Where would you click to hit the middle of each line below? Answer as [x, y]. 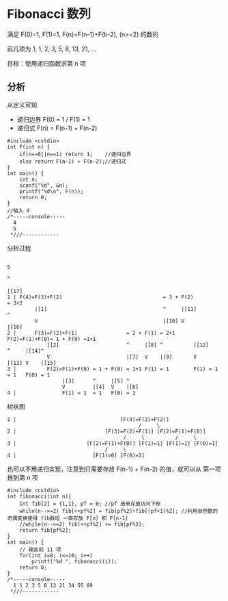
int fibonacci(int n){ [39, 496]
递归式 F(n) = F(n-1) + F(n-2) [57, 128]
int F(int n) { [29, 147]
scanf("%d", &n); [44, 186]
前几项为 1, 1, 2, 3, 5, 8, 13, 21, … [52, 49]
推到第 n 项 [23, 477]
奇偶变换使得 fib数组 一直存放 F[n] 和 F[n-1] [68, 518]
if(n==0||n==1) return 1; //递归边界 [75, 154]
